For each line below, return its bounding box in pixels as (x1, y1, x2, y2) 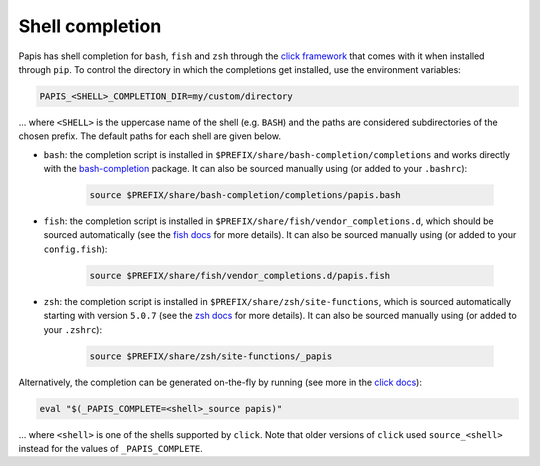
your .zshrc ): (43, 323, 103, 335)
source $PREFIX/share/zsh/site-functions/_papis (89, 350, 333, 362)
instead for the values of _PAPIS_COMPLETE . (18, 442, 204, 454)
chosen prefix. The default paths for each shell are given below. (18, 130, 282, 142)
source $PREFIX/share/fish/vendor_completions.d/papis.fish (89, 270, 391, 281)
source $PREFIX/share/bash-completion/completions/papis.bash (89, 190, 401, 201)
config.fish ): (43, 243, 108, 255)
